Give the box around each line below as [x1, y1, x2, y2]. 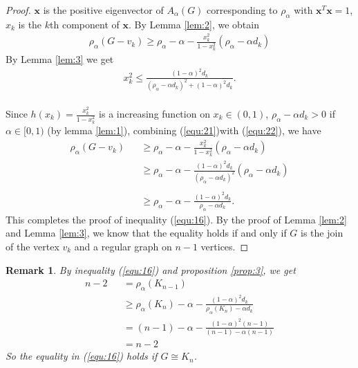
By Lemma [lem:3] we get [6, 52, 114, 66]
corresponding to [207, 3, 278, 17]
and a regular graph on [74, 239, 172, 253]
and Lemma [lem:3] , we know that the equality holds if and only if [6, 226, 287, 240]
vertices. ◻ [200, 239, 249, 253]
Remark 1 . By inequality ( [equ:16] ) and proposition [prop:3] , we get [6, 262, 296, 277]
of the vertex [6, 239, 59, 253]
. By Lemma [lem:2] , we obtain [128, 17, 259, 31]
